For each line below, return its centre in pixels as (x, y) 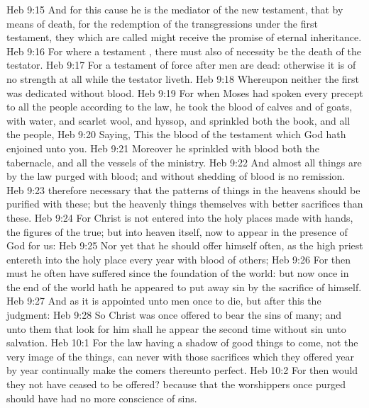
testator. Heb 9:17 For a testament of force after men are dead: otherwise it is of (181, 65)
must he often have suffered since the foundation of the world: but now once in (178, 273)
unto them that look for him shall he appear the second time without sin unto (176, 328)
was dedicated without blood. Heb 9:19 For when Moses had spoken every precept (185, 92)
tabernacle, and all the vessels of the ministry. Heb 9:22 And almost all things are (184, 162)
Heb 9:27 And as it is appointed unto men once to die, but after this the (164, 301)
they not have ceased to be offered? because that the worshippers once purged (176, 384)
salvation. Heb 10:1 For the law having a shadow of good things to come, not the (182, 342)
